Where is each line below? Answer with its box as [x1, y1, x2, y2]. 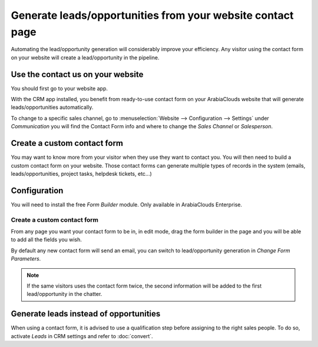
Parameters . [11, 255, 41, 262]
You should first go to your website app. [11, 85, 108, 92]
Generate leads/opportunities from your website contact [11, 9, 294, 22]
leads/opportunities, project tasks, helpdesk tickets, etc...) [11, 170, 153, 177]
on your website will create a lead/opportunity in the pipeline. [11, 54, 160, 61]
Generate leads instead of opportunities [11, 309, 161, 319]
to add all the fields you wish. [11, 236, 82, 243]
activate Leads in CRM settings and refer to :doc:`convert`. [11, 332, 153, 339]
